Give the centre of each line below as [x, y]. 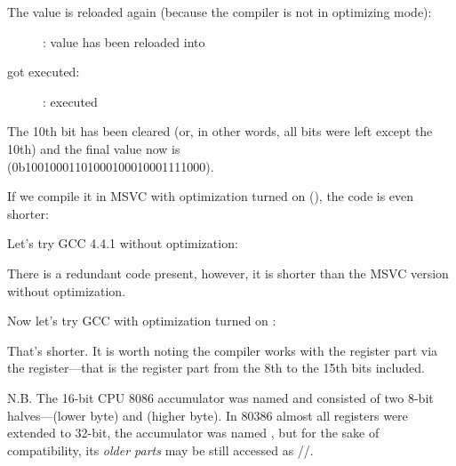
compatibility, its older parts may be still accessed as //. [160, 450]
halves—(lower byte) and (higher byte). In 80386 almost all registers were [208, 415]
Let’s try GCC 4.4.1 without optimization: [123, 243]
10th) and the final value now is [94, 148]
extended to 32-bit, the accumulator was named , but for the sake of [193, 433]
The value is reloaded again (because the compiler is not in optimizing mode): [220, 12]
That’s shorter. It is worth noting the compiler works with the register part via [223, 350]
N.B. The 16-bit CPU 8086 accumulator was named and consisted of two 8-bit [220, 397]
